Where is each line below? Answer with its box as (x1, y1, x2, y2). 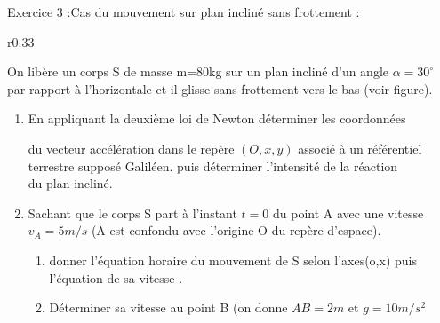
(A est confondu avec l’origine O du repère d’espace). (91, 221, 381, 240)
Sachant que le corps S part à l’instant (28, 203, 237, 222)
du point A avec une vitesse (272, 203, 424, 222)
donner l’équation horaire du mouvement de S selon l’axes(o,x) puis (49, 250, 417, 269)
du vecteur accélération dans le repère (28, 138, 235, 157)
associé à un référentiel (298, 138, 422, 157)
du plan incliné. (28, 174, 113, 193)
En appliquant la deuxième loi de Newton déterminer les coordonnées (28, 109, 406, 128)
